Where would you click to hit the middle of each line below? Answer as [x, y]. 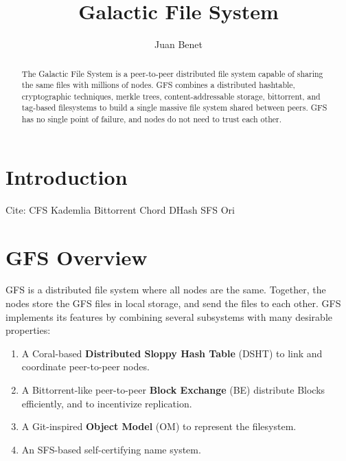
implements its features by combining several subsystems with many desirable [169, 316]
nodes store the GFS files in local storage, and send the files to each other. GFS [173, 303]
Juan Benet [178, 44]
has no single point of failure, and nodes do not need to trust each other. [152, 119]
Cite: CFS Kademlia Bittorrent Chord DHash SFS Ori [120, 209]
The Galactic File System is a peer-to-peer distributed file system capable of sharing [172, 73]
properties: [28, 330]
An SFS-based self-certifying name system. [111, 449]
